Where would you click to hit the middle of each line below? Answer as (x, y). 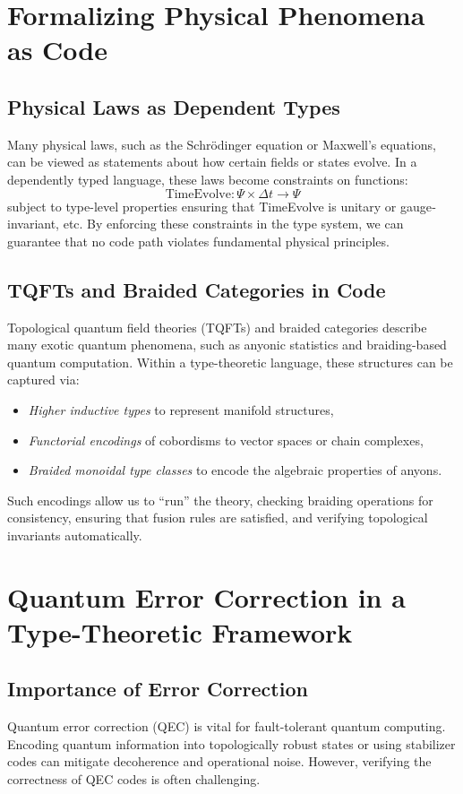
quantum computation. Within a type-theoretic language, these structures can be (230, 362)
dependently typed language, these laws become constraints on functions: (208, 179)
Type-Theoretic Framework (180, 631)
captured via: (43, 380)
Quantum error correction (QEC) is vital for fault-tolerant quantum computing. (227, 726)
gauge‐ (418, 206)
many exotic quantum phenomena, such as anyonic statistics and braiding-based (227, 345)
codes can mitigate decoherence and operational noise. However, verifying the (219, 761)
